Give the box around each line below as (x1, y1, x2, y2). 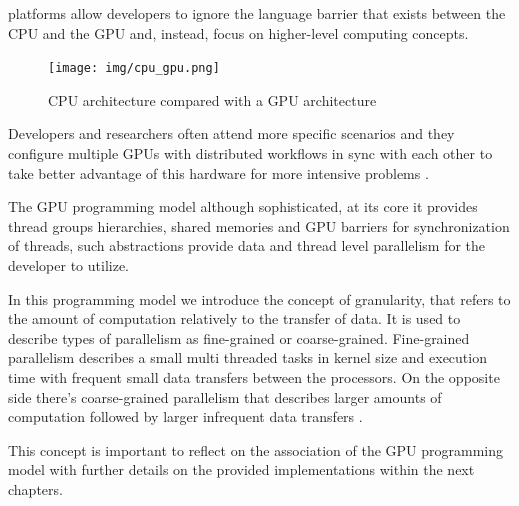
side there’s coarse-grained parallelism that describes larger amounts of (8, 386, 442, 407)
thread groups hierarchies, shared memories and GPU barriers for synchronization (8, 215, 510, 236)
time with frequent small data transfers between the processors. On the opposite (8, 366, 500, 387)
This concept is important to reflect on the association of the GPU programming (8, 439, 504, 460)
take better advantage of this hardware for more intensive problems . (8, 162, 429, 183)
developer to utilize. (8, 255, 129, 275)
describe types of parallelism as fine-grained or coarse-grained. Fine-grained (8, 327, 470, 348)
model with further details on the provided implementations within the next (8, 459, 475, 480)
